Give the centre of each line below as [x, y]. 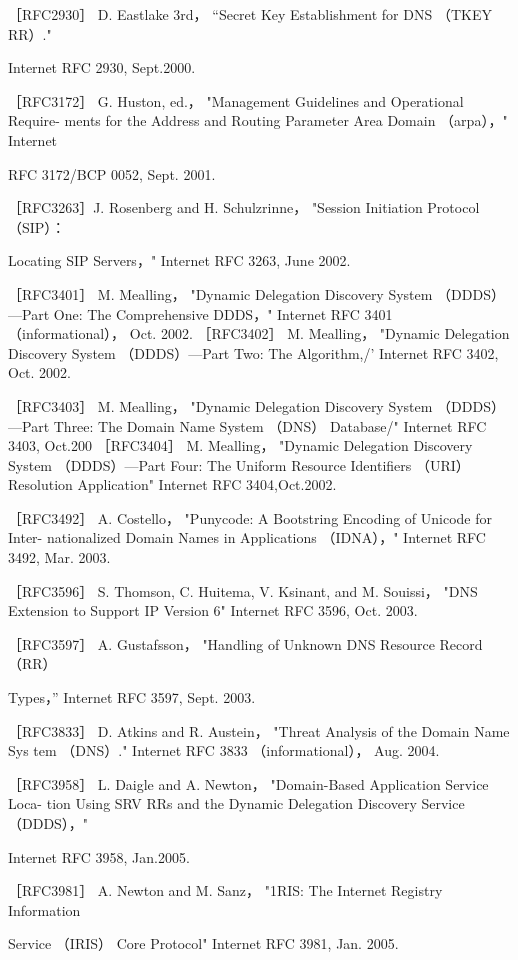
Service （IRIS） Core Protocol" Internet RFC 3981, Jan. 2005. [203, 943]
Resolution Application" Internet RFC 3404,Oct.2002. [172, 484]
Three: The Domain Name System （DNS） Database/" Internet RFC [270, 425]
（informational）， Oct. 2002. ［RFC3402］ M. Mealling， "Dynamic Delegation [259, 333]
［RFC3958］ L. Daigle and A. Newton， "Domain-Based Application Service [248, 783]
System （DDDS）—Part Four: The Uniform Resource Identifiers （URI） [239, 464]
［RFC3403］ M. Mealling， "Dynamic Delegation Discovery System [220, 405]
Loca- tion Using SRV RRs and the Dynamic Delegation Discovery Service [236, 803]
